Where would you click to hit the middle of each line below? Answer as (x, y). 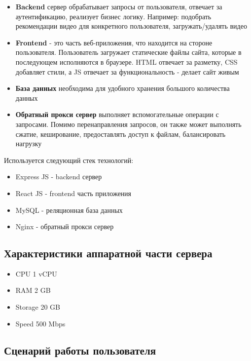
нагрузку (29, 143)
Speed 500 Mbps (40, 323)
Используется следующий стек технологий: (69, 160)
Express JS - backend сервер (59, 177)
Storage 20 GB (38, 307)
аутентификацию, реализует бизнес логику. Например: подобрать (113, 16)
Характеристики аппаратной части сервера (108, 253)
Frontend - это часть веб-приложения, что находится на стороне (114, 42)
